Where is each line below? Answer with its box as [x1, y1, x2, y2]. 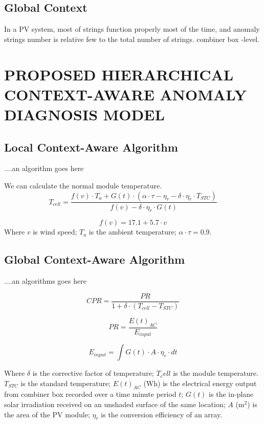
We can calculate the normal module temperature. [4, 180, 162, 190]
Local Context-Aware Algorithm [4, 139, 178, 155]
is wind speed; [33, 226, 77, 237]
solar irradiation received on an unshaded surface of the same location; [4, 399, 226, 410]
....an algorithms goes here [4, 275, 86, 286]
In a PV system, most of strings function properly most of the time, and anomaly [4, 24, 260, 34]
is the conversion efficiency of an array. [101, 409, 223, 419]
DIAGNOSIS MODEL [4, 103, 165, 124]
